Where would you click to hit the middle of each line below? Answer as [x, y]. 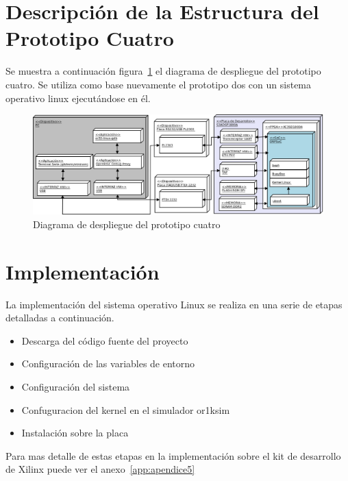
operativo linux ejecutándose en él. [78, 98]
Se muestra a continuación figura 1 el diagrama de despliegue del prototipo [163, 71]
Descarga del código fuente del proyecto [105, 340]
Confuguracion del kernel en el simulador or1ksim [126, 409]
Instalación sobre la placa [75, 433]
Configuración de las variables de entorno [108, 363]
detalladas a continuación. [60, 318]
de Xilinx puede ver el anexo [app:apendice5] [100, 469]
